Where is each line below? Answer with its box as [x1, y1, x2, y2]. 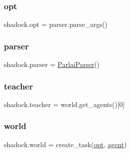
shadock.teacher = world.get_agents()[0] [4, 99, 125, 109]
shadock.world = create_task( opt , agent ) [4, 139, 127, 149]
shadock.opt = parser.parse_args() [4, 19, 108, 29]
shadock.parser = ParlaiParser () [4, 59, 100, 69]
